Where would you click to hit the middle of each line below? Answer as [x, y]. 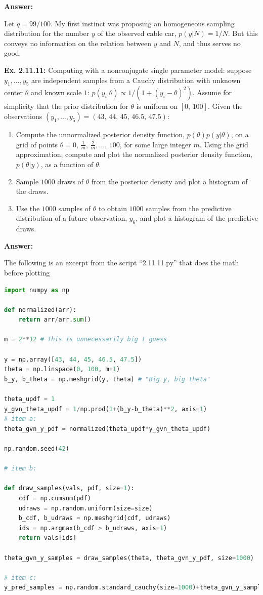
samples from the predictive [189, 208]
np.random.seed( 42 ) [37, 449]
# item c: [20, 578]
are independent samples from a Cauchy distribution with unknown [136, 80]
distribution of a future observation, [72, 218]
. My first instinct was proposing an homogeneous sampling [142, 23]
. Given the [225, 106]
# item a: [20, 419]
